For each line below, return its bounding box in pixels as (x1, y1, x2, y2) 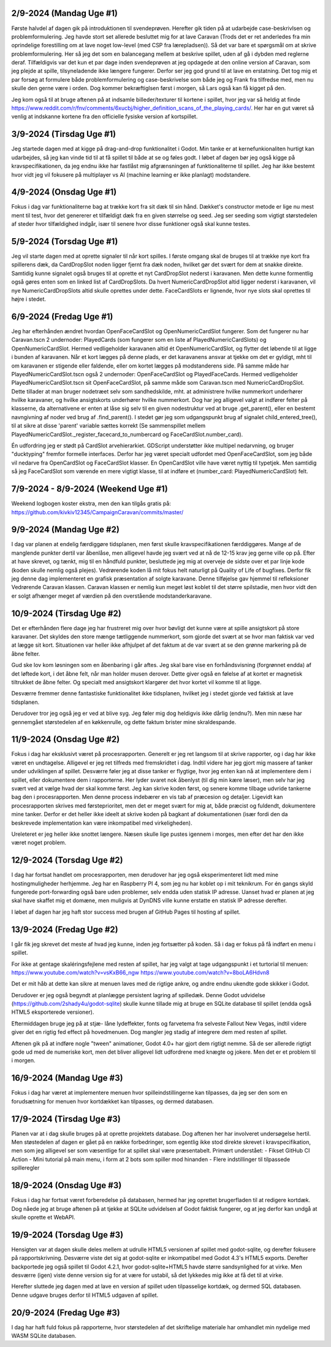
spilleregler (11, 1164, 40, 1171)
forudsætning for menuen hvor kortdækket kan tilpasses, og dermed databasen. (11, 1097, 214, 1105)
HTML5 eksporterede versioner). (11, 1008, 94, 1016)
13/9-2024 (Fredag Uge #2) (11, 924, 119, 935)
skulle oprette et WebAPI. (11, 1213, 75, 1221)
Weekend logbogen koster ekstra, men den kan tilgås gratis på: (11, 500, 171, 508)
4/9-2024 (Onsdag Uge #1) (11, 187, 117, 198)
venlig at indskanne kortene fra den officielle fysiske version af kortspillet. (11, 113, 198, 120)
